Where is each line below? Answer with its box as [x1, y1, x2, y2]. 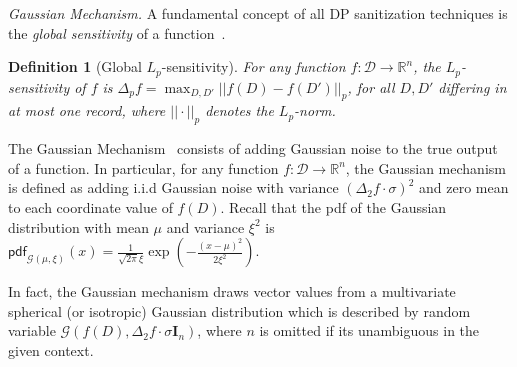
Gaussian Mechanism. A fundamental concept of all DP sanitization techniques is [8, 3, 508, 23]
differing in [438, 76, 507, 97]
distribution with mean [8, 216, 149, 237]
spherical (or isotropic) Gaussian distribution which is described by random [8, 300, 471, 321]
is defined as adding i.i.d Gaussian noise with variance [8, 177, 339, 198]
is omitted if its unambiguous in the [259, 320, 480, 341]
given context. [8, 339, 94, 360]
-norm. [294, 100, 336, 121]
